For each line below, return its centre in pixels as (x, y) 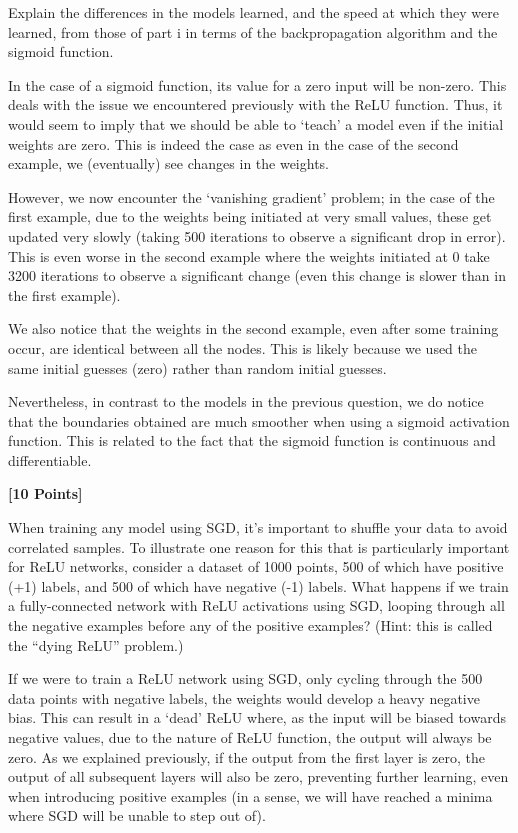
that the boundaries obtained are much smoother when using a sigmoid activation (259, 420)
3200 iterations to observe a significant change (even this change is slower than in (257, 275)
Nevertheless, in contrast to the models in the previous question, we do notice (246, 401)
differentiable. (50, 459)
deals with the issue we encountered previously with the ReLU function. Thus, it (255, 104)
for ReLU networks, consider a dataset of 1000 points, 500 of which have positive (256, 566)
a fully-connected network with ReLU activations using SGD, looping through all (256, 605)
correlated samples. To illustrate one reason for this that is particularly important (259, 546)
